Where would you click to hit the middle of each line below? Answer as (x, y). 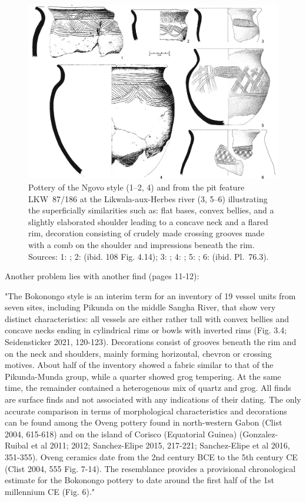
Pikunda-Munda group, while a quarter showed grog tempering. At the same (143, 376)
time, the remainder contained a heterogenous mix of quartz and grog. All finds (148, 388)
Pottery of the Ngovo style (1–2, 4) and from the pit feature (137, 187)
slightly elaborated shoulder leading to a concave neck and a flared (148, 221)
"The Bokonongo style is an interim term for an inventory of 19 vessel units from (150, 295)
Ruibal (17, 445)
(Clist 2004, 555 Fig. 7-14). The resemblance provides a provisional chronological (150, 468)
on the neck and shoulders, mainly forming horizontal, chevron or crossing (138, 353)
